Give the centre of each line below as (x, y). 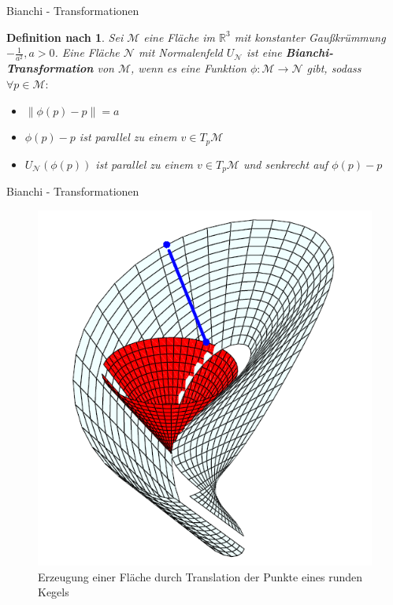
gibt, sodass (334, 68)
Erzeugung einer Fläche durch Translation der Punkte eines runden (200, 576)
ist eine (264, 52)
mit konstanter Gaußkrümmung (310, 37)
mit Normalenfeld (180, 52)
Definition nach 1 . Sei (65, 37)
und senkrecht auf (285, 164)
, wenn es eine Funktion (189, 68)
